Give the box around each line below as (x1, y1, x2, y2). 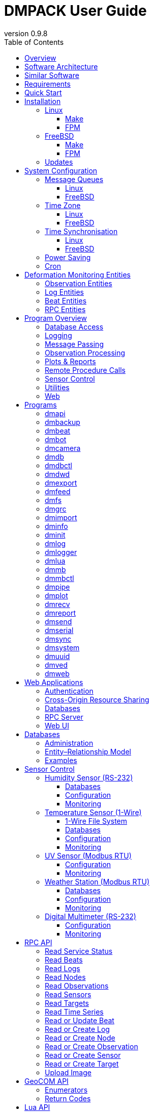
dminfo (45, 521, 68, 530)
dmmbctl (45, 573, 74, 583)
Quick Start (24, 88, 62, 97)
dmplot (45, 591, 68, 600)
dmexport (45, 478, 77, 487)
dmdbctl (45, 461, 72, 470)
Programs (24, 400, 57, 409)
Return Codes (45, 1094, 91, 1103)
